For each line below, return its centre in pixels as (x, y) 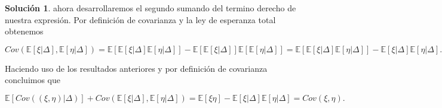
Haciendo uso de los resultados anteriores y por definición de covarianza (136, 68)
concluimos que (33, 80)
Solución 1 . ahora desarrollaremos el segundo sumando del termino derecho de (151, 8)
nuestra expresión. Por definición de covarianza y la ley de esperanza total (140, 19)
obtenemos (24, 31)
